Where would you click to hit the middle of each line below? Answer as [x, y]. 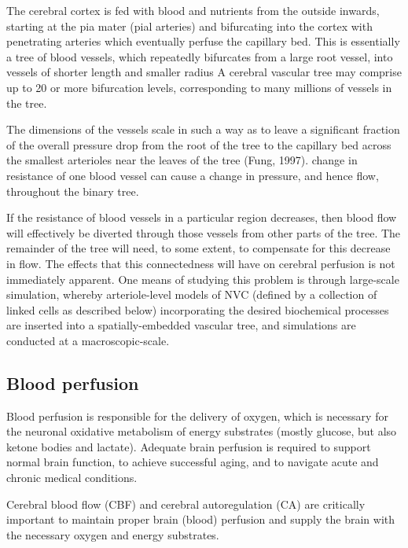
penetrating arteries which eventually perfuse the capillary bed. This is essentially [203, 41]
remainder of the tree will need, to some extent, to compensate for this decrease [198, 248]
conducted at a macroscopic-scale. [88, 340]
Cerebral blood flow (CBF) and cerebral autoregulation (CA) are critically [186, 504]
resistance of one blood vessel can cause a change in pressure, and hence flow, [193, 175]
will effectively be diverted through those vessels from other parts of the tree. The [204, 232]
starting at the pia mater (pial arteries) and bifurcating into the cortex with [189, 26]
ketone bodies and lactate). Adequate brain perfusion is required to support [189, 446]
